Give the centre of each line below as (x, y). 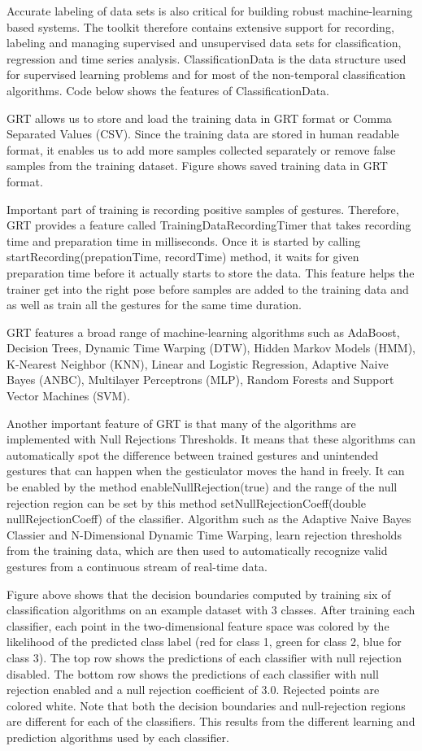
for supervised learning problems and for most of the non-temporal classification (206, 74)
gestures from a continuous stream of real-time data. (137, 566)
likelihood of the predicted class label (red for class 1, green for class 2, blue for (204, 642)
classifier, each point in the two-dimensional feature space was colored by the (198, 625)
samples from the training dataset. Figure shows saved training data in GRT (197, 166)
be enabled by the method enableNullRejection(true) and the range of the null (202, 487)
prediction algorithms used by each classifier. (118, 737)
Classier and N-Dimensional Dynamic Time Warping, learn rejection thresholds (204, 534)
